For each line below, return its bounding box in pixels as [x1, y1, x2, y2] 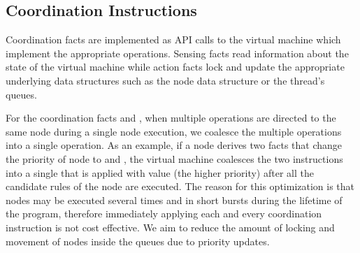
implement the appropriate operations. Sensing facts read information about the [6, 45, 349, 60]
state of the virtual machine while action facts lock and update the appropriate [6, 59, 345, 74]
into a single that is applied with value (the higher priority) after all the [6, 165, 314, 180]
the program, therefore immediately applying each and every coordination [6, 206, 322, 221]
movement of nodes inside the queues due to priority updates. [6, 233, 270, 248]
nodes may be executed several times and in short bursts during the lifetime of [6, 192, 343, 207]
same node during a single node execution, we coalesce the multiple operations [6, 124, 342, 138]
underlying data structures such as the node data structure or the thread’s [6, 73, 325, 87]
